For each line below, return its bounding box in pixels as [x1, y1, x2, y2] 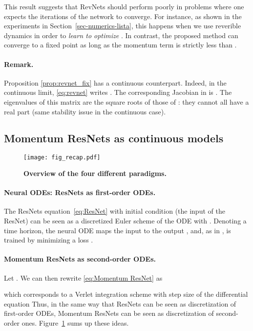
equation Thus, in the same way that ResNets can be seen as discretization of [4, 298, 236, 309]
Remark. [4, 59, 34, 69]
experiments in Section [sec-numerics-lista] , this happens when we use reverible [4, 21, 241, 31]
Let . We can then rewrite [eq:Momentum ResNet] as [4, 272, 163, 283]
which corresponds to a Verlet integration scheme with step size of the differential [4, 289, 248, 299]
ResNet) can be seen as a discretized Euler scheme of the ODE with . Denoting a [4, 215, 247, 225]
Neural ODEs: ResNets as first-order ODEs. [4, 187, 156, 198]
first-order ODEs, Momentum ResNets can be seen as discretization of [4, 308, 214, 318]
